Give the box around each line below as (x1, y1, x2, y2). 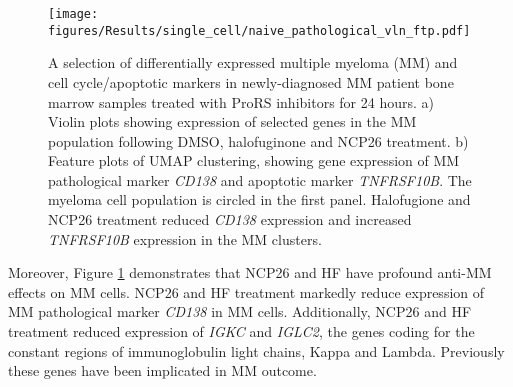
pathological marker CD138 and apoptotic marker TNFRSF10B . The (48, 169, 472, 190)
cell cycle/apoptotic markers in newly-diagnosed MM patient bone (48, 71, 454, 92)
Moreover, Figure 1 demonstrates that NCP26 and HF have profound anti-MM (8, 262, 492, 283)
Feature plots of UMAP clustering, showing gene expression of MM (48, 150, 460, 171)
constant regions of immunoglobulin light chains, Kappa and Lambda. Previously (8, 340, 505, 361)
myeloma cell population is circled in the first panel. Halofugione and (48, 189, 471, 210)
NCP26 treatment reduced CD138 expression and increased (48, 209, 412, 230)
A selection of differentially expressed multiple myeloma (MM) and (48, 52, 458, 73)
